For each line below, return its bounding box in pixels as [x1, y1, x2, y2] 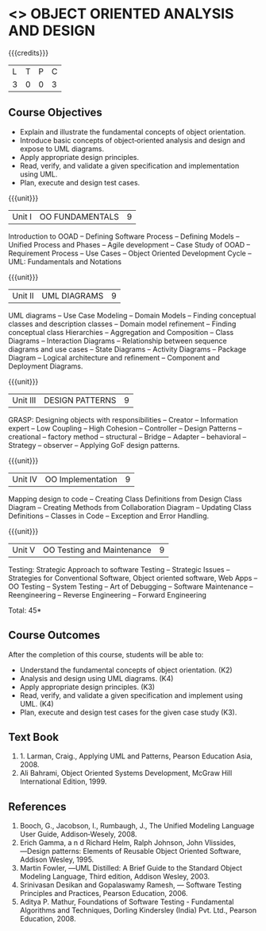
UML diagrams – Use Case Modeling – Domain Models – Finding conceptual [8, 310, 256, 320]
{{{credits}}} [8, 48, 49, 57]
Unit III [12, 395, 37, 406]
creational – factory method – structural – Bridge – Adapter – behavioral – [8, 431, 247, 442]
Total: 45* [8, 606, 42, 615]
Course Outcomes [8, 629, 101, 642]
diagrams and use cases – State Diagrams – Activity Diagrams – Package [8, 344, 247, 354]
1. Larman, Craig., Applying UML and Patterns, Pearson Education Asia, [19, 751, 253, 761]
